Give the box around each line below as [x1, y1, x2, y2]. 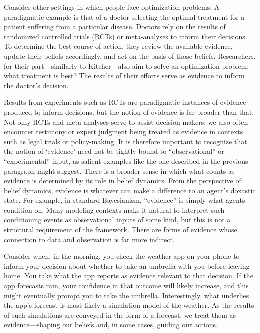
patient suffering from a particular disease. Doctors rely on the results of [4, 21, 226, 32]
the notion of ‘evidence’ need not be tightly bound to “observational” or [4, 146, 224, 156]
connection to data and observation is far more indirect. [4, 234, 175, 244]
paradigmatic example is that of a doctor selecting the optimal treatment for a [4, 11, 245, 22]
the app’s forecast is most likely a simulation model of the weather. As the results [4, 300, 254, 310]
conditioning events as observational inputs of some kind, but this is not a [4, 214, 231, 225]
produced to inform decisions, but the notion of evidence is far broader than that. [4, 106, 254, 117]
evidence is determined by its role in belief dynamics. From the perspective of [4, 175, 241, 186]
